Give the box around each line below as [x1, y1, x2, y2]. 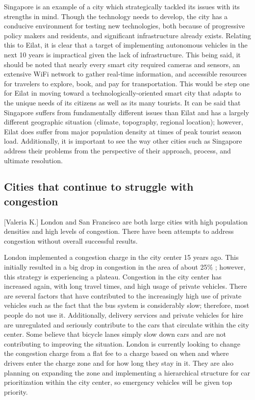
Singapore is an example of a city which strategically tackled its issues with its [4, 1, 240, 11]
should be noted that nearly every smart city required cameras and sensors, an [4, 59, 240, 69]
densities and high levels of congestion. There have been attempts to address [4, 226, 234, 236]
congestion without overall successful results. [4, 235, 138, 246]
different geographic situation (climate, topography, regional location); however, [4, 117, 243, 127]
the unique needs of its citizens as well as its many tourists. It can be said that [4, 97, 241, 107]
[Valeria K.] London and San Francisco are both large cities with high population [4, 216, 248, 226]
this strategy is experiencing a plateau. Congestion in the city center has [4, 271, 222, 281]
